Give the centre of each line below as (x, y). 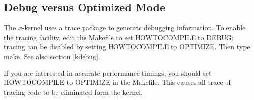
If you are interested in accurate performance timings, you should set (108, 72)
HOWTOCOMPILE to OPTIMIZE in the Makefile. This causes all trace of (117, 82)
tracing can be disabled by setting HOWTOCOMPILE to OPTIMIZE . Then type (127, 47)
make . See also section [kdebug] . (52, 56)
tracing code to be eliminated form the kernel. (73, 91)
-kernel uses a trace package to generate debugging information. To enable (134, 28)
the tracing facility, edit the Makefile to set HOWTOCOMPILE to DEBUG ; (119, 37)
